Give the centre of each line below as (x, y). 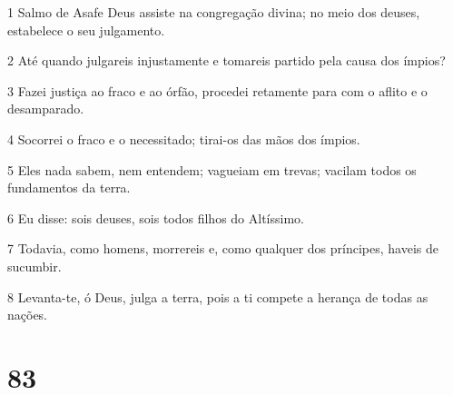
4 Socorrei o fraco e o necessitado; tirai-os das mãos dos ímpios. (184, 138)
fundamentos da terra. (69, 188)
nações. (28, 315)
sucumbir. (34, 266)
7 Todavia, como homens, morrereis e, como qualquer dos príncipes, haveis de (223, 248)
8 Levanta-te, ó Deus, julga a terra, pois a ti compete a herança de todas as (218, 296)
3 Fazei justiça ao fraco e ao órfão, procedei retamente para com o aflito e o (217, 90)
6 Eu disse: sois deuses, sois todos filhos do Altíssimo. (156, 217)
